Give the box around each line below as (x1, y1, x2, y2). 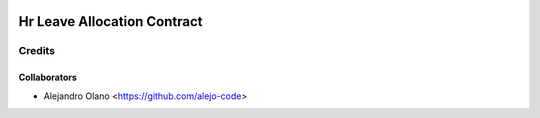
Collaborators (18, 71, 77, 84)
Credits (18, 44, 55, 58)
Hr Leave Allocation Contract (18, 13, 204, 30)
